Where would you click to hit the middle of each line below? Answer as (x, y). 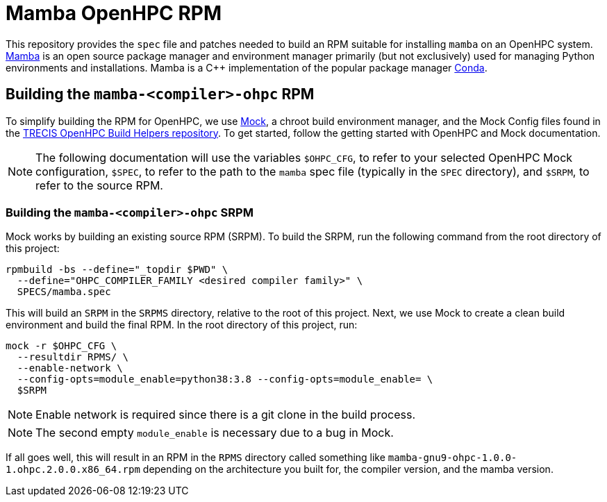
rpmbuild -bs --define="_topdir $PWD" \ (117, 270)
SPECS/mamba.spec (64, 292)
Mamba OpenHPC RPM (114, 13)
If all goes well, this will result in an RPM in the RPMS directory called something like (196, 458)
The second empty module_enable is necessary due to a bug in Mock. (215, 433)
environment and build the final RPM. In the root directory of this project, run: (182, 325)
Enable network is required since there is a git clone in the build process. (225, 415)
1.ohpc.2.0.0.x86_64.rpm (73, 470)
